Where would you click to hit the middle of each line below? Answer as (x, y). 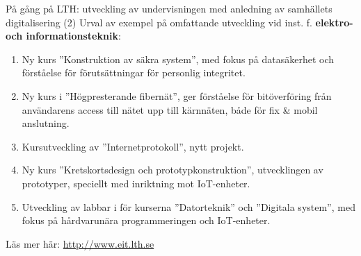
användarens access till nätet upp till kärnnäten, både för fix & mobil (170, 109)
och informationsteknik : (63, 36)
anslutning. (46, 123)
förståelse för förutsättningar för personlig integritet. (134, 72)
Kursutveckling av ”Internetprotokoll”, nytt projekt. (133, 146)
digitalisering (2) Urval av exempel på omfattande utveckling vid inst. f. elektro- (179, 22)
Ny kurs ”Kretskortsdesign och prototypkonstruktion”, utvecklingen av (173, 170)
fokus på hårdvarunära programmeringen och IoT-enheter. (146, 220)
